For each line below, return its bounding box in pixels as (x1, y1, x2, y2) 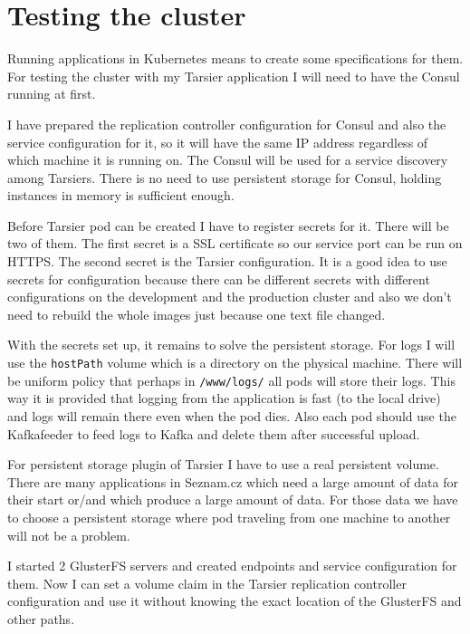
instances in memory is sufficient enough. (7, 186, 235, 205)
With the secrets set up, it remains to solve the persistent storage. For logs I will (7, 335, 456, 354)
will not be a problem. (7, 525, 130, 544)
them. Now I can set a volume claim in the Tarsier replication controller (7, 573, 407, 592)
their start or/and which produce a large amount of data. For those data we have (7, 490, 458, 509)
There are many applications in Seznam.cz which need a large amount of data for (7, 472, 458, 491)
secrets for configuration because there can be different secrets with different (7, 269, 430, 288)
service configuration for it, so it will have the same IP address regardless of (7, 132, 428, 151)
